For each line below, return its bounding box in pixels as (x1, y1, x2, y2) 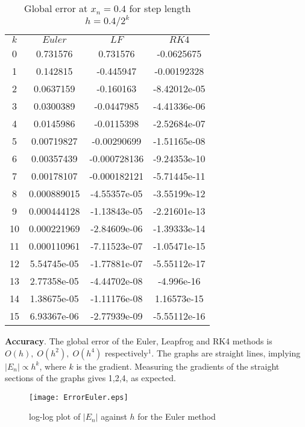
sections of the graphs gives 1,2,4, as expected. (5, 372, 176, 384)
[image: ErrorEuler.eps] (29, 393, 128, 402)
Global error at (24, 1, 88, 15)
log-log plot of (29, 410, 81, 423)
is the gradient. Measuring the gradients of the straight (76, 359, 280, 372)
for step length (129, 1, 191, 15)
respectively (104, 346, 148, 359)
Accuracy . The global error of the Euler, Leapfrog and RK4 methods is (5, 335, 272, 347)
